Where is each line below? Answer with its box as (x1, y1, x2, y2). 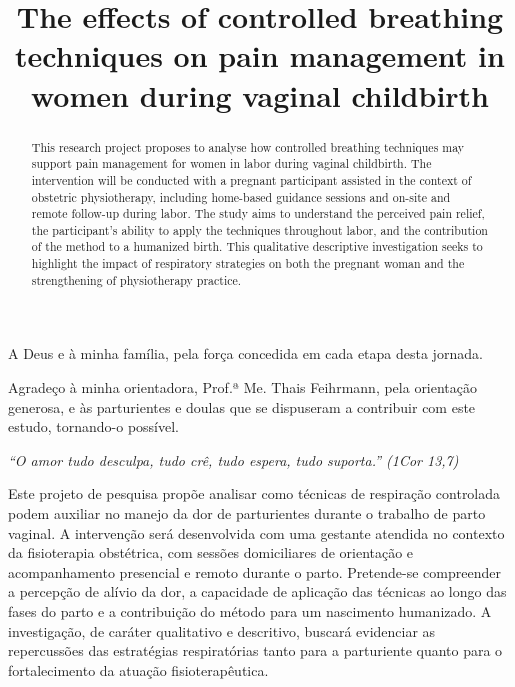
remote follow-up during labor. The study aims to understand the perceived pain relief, (31, 205, 485, 222)
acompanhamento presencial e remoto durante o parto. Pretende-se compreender (8, 561, 501, 582)
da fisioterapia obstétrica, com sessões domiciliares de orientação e (8, 542, 414, 563)
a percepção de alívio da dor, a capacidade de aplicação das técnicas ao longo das (8, 581, 507, 602)
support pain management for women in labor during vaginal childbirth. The (31, 155, 432, 172)
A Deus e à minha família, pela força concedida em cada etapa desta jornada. (8, 343, 483, 364)
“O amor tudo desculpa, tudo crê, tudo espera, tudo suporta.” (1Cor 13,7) (8, 449, 459, 470)
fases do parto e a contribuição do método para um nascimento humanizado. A (8, 600, 492, 621)
